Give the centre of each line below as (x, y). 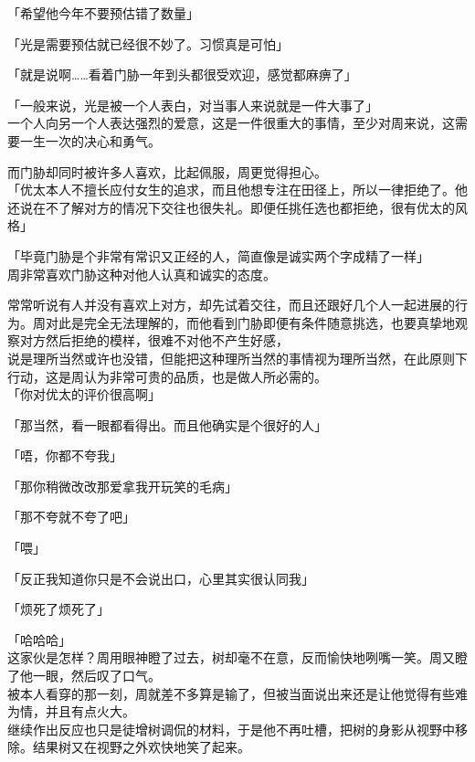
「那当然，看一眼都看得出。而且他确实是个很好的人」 (167, 424)
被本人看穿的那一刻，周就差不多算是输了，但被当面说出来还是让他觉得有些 (231, 693)
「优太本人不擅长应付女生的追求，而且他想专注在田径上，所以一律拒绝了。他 (237, 190)
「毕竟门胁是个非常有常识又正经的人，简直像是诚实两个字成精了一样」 (218, 255)
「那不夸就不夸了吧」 (71, 517)
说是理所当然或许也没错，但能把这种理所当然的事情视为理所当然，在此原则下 (237, 358)
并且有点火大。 (90, 711)
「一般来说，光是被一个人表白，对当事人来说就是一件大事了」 (193, 105)
